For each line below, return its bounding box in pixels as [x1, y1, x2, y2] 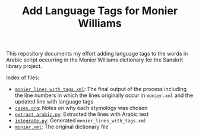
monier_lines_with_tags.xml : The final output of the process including [14, 86, 187, 93]
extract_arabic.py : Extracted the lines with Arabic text [14, 111, 149, 118]
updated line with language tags [14, 98, 94, 105]
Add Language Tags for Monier [21, 4, 178, 18]
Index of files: [6, 74, 40, 81]
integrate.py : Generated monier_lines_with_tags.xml [14, 117, 147, 124]
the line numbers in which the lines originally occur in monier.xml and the [14, 92, 194, 99]
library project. [6, 63, 42, 70]
